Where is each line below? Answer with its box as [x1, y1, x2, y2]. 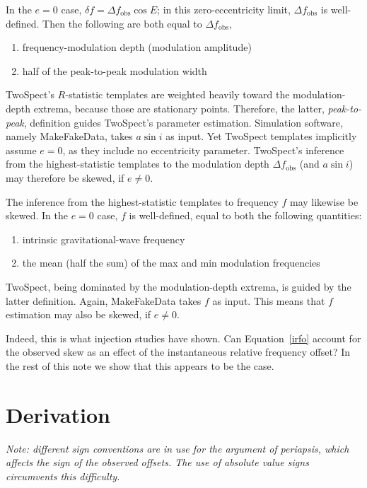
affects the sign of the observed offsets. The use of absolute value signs [6, 455, 309, 470]
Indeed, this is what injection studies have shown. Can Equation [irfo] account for [6, 330, 361, 345]
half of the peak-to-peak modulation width [22, 63, 207, 78]
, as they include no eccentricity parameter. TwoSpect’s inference [62, 142, 344, 157]
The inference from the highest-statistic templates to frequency [6, 194, 279, 209]
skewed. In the [6, 208, 68, 223]
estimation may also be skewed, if [6, 307, 151, 322]
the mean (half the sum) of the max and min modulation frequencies [22, 255, 320, 270]
